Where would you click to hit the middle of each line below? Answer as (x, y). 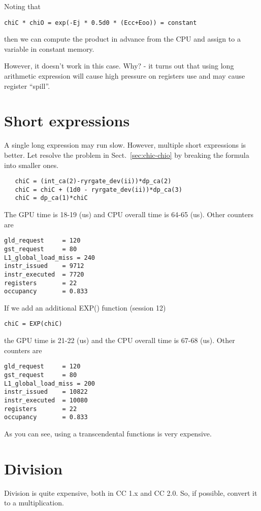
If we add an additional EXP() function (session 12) (85, 307)
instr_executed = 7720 (44, 274)
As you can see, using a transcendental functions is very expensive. (108, 433)
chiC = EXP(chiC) (33, 324)
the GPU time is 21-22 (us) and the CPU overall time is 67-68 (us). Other (120, 340)
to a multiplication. (34, 503)
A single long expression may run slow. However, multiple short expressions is (125, 145)
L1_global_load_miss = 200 (50, 383)
